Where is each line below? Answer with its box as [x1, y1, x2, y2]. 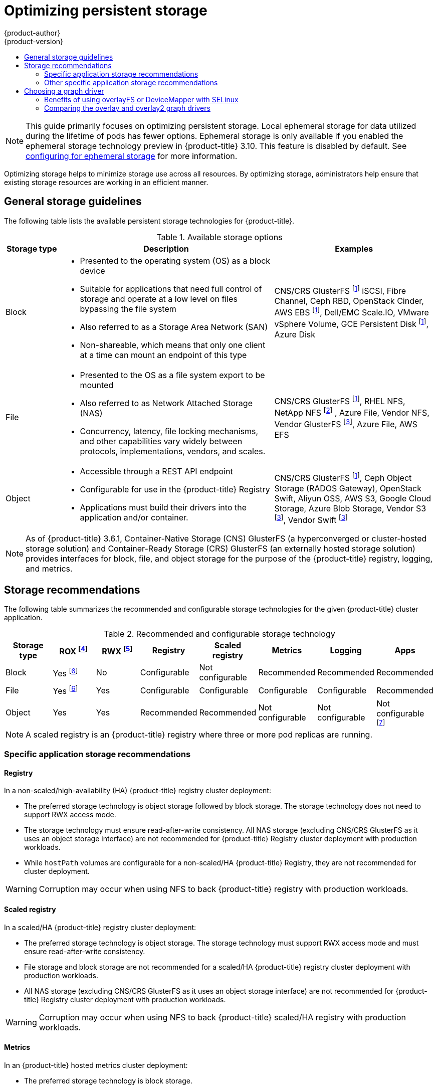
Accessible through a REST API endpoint [80, 466, 233, 476]
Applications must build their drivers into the [80, 502, 247, 512]
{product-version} [4, 37, 64, 46]
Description [143, 243, 189, 254]
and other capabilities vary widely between [80, 436, 243, 446]
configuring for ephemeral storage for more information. [26, 150, 238, 161]
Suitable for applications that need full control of [80, 283, 262, 294]
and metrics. [26, 563, 73, 574]
